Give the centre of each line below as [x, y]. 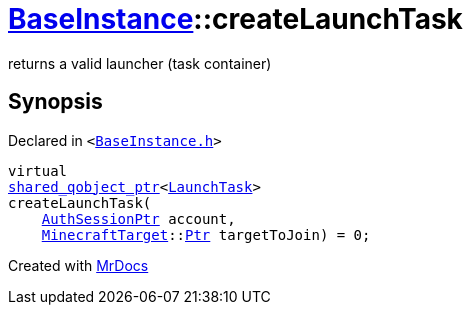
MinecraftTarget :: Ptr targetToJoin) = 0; [206, 234]
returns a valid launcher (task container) [140, 63]
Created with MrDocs [78, 265]
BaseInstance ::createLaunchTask [235, 19]
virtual [38, 170]
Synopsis [55, 102]
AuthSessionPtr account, [138, 218]
